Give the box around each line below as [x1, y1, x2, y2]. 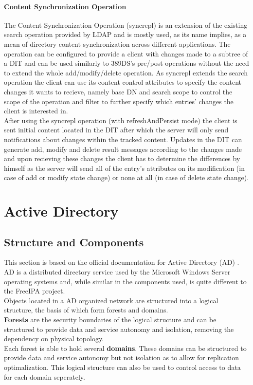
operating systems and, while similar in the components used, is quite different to [4, 276, 247, 286]
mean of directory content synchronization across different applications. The [4, 38, 231, 49]
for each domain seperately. [4, 371, 85, 382]
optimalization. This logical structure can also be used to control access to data [4, 362, 241, 372]
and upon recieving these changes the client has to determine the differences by [4, 153, 240, 164]
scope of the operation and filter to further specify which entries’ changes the [4, 96, 234, 106]
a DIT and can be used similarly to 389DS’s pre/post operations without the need [4, 58, 249, 68]
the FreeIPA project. [4, 286, 65, 296]
